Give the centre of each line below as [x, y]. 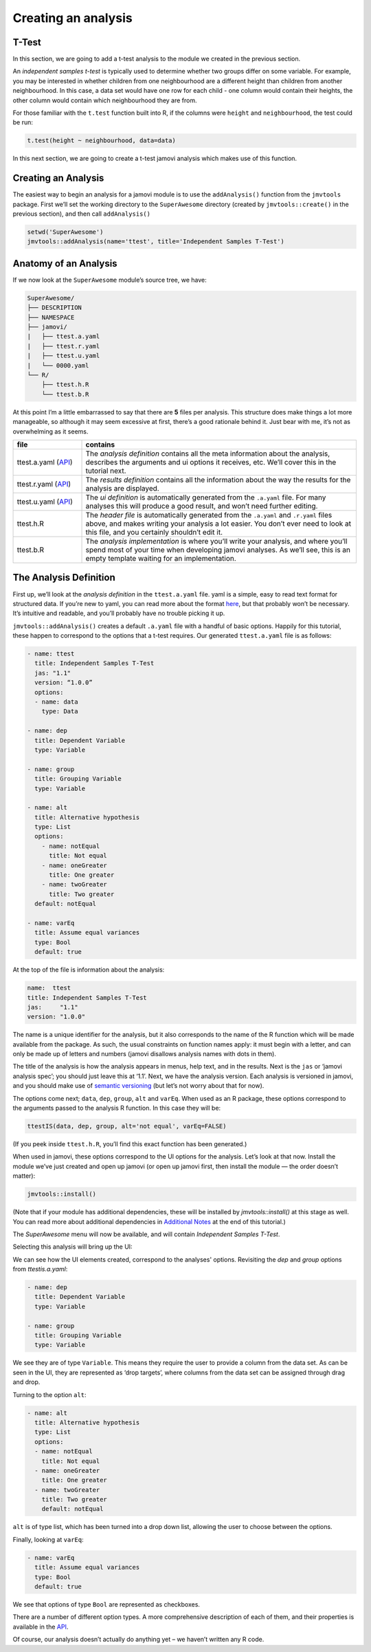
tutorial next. [106, 471]
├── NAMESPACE [51, 317]
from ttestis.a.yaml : [40, 1269]
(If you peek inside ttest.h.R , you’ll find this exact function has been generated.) [130, 1143]
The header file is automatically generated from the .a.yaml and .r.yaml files [209, 515]
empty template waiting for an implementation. [161, 558]
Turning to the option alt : [49, 1394]
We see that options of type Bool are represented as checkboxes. [106, 1604]
